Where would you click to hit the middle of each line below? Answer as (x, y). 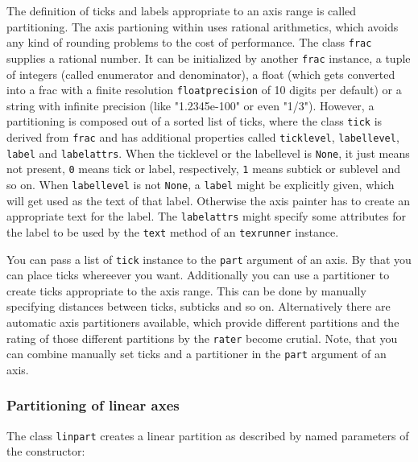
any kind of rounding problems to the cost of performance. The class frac (189, 42)
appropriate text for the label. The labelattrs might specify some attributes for (206, 216)
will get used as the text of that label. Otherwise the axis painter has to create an (208, 200)
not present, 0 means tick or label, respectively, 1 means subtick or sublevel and (203, 169)
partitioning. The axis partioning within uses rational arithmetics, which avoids (203, 26)
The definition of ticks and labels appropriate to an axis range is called (182, 10)
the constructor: (46, 451)
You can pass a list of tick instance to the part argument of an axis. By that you (209, 259)
